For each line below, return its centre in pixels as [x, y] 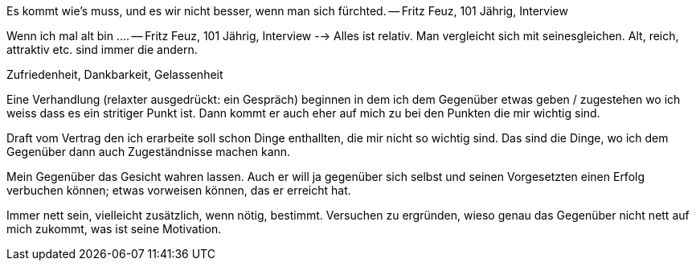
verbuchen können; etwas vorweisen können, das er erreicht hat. [179, 190]
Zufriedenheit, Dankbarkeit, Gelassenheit [115, 74]
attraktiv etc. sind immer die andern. [102, 49]
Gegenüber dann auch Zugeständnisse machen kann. [149, 152]
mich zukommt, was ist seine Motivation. [114, 229]
